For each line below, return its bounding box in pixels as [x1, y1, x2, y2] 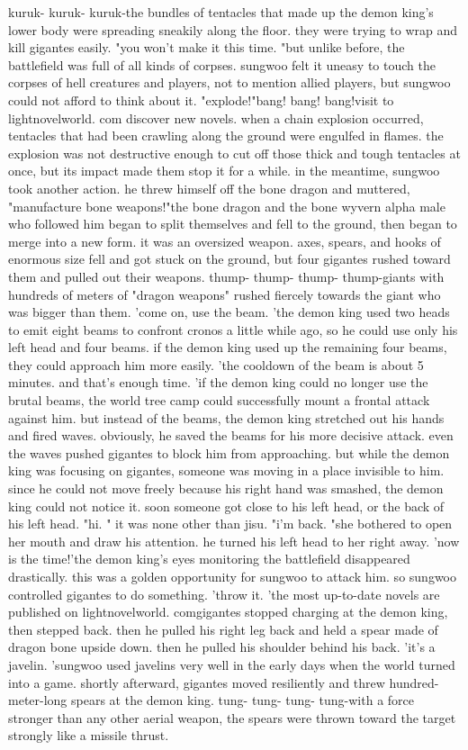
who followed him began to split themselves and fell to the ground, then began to [8, 214, 457, 233]
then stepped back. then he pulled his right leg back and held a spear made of [8, 619, 438, 638]
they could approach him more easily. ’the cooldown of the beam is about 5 [8, 355, 424, 374]
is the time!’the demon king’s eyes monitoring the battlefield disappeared [8, 549, 410, 568]
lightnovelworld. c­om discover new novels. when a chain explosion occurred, [8, 108, 424, 127]
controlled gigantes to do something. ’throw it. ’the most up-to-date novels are [8, 584, 440, 603]
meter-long [8, 691, 67, 709]
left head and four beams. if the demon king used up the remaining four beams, [8, 338, 447, 357]
